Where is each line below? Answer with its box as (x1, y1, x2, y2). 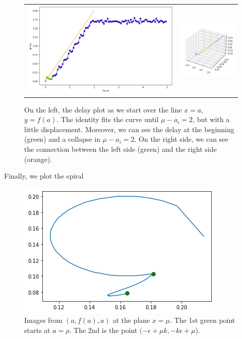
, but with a (193, 114, 230, 125)
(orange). (24, 153, 52, 164)
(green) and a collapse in (24, 134, 101, 144)
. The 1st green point (170, 315, 235, 325)
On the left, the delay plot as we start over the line (24, 104, 182, 115)
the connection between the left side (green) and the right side (24, 144, 217, 154)
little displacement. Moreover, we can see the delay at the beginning (24, 124, 234, 134)
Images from (24, 315, 63, 325)
